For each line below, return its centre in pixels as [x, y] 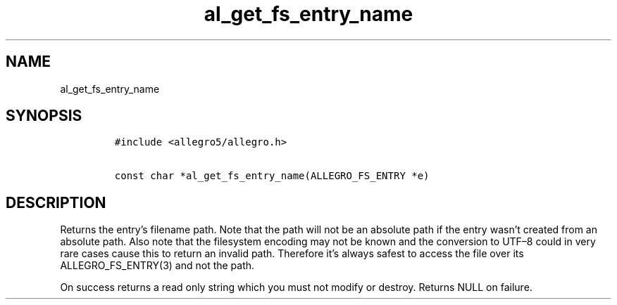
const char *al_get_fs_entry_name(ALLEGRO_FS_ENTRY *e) [272, 176]
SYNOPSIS [44, 116]
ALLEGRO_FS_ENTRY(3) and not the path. [157, 266]
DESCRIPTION [56, 202]
